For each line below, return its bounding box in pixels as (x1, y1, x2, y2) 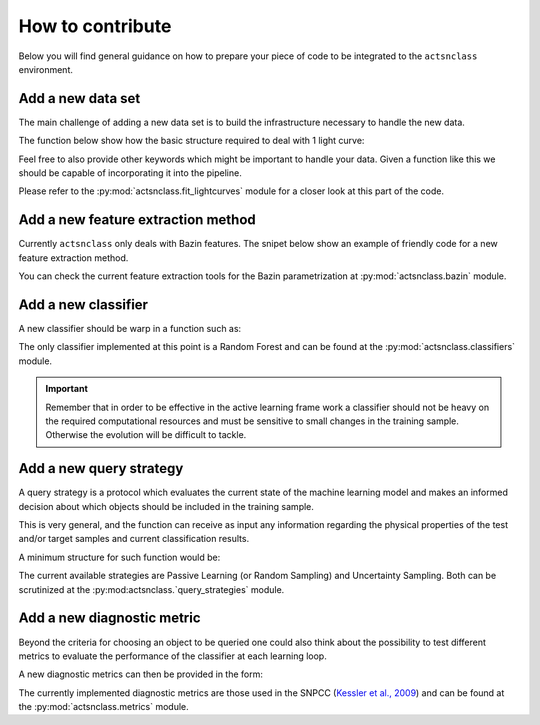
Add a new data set (18, 90, 141, 107)
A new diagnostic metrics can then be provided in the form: (18, 668, 264, 680)
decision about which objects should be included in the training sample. (18, 500, 315, 512)
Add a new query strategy (18, 460, 184, 477)
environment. (18, 63, 74, 75)
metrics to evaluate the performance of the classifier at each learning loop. (18, 650, 327, 662)
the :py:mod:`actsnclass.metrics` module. (18, 701, 189, 713)
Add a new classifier (18, 296, 149, 313)
